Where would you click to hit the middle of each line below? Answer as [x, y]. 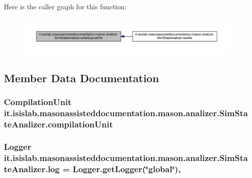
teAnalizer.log [32, 169]
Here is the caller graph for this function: [65, 6]
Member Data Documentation [82, 78]
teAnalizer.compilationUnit [58, 124]
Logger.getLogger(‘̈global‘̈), [127, 169]
